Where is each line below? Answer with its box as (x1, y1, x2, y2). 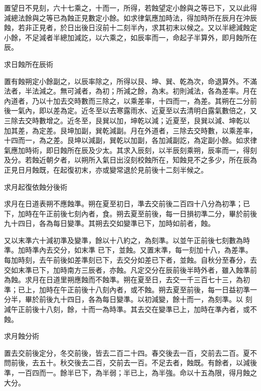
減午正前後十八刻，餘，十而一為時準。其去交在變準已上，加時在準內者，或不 (4, 304, 257, 315)
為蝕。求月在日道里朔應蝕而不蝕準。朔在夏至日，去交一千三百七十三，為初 (4, 274, 250, 285)
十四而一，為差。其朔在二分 (158, 95, 250, 106)
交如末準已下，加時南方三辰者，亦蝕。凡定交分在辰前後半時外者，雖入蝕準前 (4, 264, 257, 275)
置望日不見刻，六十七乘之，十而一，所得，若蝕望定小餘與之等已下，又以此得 (4, 3, 257, 13)
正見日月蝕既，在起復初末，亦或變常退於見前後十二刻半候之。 (4, 164, 208, 175)
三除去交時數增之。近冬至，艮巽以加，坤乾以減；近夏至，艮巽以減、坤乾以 (4, 115, 250, 125)
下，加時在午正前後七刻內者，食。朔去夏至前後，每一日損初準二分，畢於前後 (4, 208, 257, 218)
